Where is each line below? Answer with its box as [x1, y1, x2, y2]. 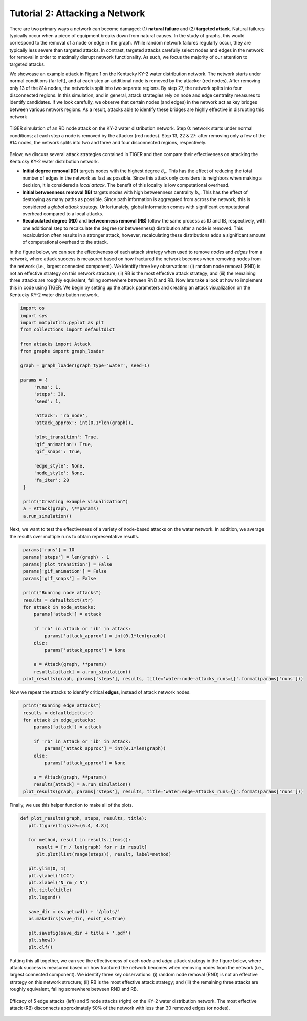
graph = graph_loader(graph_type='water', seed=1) [20, 363, 150, 368]
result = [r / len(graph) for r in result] [36, 844, 147, 850]
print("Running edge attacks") [23, 702, 102, 708]
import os [20, 305, 45, 312]
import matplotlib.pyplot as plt [20, 320, 104, 325]
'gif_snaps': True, [33, 449, 83, 455]
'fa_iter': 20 [33, 477, 69, 483]
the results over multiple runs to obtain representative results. [9, 533, 139, 539]
